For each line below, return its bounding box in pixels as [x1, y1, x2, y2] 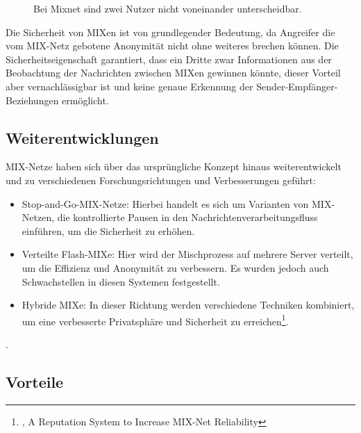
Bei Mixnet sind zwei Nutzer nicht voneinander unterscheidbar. [33, 1, 302, 15]
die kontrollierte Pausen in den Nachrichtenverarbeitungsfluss [57, 210, 318, 224]
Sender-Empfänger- [256, 79, 338, 93]
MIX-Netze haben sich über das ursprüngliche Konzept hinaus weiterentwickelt [6, 159, 342, 174]
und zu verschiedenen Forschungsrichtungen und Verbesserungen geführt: [6, 172, 316, 187]
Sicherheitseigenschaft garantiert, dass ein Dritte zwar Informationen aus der [6, 51, 332, 66]
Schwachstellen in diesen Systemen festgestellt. [22, 274, 220, 288]
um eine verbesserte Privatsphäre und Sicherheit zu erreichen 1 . [22, 311, 289, 328]
